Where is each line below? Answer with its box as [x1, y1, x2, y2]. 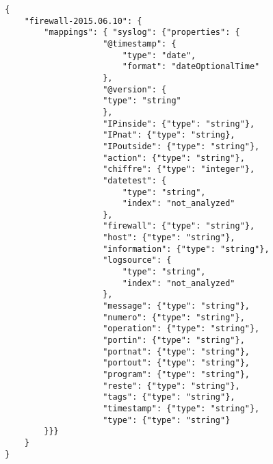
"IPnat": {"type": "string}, [103, 130, 235, 140]
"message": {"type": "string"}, [103, 301, 250, 311]
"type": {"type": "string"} [103, 415, 231, 425]
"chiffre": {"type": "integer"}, [103, 164, 255, 175]
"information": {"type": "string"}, [103, 244, 270, 254]
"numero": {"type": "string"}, [103, 312, 245, 322]
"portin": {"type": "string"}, [103, 335, 245, 346]
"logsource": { [103, 255, 172, 266]
